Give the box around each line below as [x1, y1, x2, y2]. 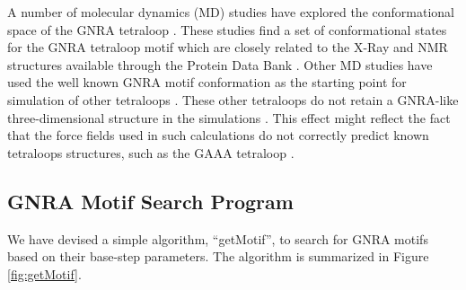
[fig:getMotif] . [7, 264, 82, 283]
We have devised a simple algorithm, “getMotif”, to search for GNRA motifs [7, 229, 428, 248]
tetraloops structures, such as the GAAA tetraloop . [7, 143, 295, 162]
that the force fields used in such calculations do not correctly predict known [7, 126, 429, 145]
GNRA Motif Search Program [7, 187, 294, 215]
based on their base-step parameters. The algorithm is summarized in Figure [7, 247, 429, 266]
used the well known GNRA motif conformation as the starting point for [7, 73, 407, 92]
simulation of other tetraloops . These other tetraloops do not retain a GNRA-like [7, 90, 459, 109]
